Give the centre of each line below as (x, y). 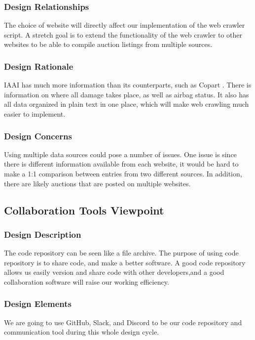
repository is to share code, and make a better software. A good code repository (125, 262)
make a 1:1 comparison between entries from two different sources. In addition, (123, 173)
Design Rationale (39, 66)
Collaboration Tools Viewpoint (84, 210)
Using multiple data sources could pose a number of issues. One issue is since (120, 154)
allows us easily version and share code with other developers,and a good (114, 272)
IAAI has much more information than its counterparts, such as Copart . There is (128, 85)
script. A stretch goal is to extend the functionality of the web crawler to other (123, 34)
